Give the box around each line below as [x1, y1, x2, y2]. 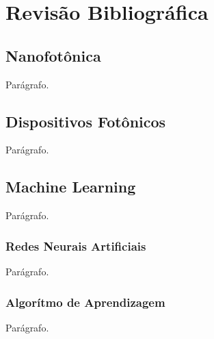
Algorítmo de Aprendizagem [5, 293, 165, 310]
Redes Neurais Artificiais [5, 237, 146, 254]
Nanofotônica [5, 45, 101, 66]
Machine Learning [5, 176, 136, 197]
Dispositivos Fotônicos [5, 110, 166, 131]
